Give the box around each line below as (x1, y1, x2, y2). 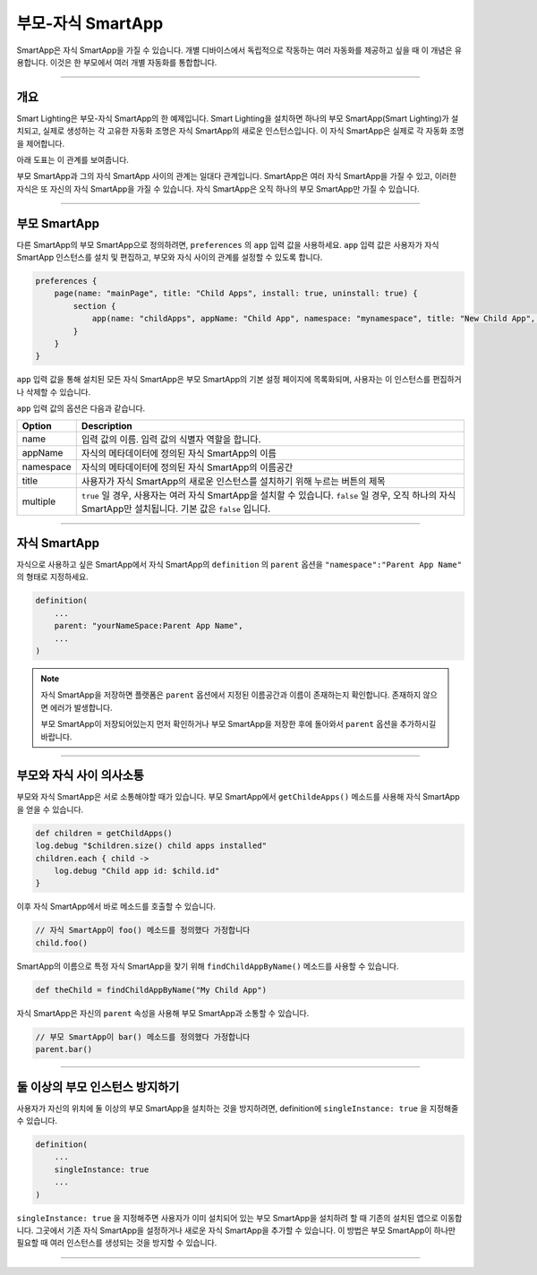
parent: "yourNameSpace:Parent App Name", (54, 620, 243, 631)
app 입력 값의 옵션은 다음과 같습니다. (16, 403, 146, 414)
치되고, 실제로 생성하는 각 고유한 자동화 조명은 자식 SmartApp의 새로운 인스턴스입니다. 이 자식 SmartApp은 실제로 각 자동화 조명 (16, 125, 465, 136)
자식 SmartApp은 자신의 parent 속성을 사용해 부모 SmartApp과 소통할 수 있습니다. (16, 1007, 310, 1018)
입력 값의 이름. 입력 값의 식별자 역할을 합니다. (81, 432, 261, 445)
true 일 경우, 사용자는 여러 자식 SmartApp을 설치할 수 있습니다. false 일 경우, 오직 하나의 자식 (81, 489, 456, 501)
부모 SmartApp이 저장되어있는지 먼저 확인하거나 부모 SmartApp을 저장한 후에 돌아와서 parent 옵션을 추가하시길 (40, 719, 437, 730)
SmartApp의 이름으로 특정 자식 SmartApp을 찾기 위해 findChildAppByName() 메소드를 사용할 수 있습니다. (16, 961, 399, 971)
